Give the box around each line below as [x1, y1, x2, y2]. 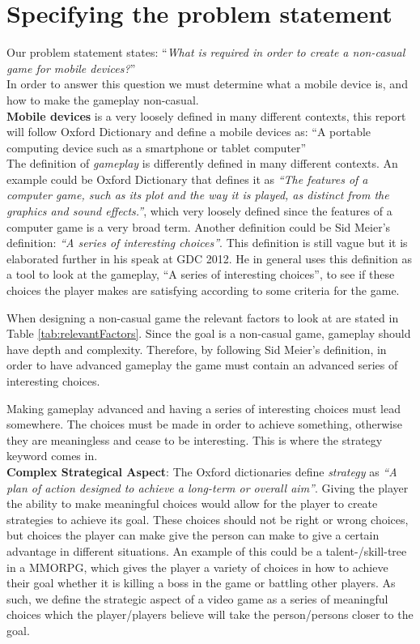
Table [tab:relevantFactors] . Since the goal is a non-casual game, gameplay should [6, 325, 411, 342]
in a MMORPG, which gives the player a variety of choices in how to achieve [6, 558, 388, 575]
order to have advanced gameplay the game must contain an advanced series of [6, 356, 398, 373]
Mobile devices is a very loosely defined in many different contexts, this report [6, 107, 406, 124]
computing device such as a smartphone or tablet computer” [6, 139, 307, 156]
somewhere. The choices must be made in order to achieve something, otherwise [6, 416, 402, 433]
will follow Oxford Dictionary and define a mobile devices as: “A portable [6, 123, 371, 140]
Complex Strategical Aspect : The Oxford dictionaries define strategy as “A [6, 463, 397, 480]
